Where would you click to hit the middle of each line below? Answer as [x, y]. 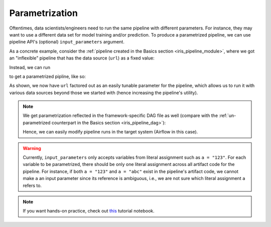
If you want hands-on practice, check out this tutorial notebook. [89, 211]
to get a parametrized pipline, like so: [48, 76]
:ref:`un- [228, 115]
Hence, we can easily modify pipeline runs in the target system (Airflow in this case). [110, 132]
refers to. [32, 185]
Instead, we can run [30, 67]
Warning [32, 148]
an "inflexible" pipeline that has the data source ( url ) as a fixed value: [82, 58]
